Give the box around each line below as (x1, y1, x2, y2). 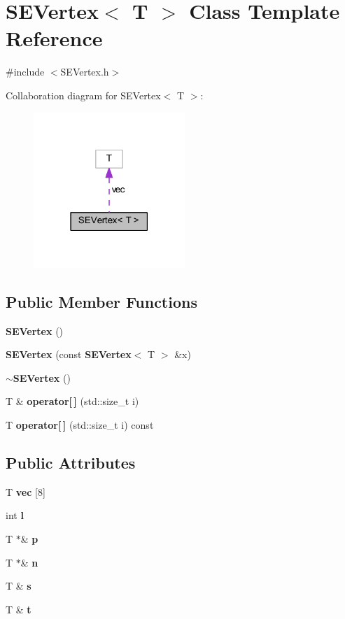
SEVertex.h (60, 64, 109, 79)
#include (6, 64, 45, 79)
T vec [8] (6, 484, 45, 499)
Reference (6, 24, 103, 52)
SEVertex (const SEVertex (6, 347, 132, 362)
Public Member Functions (6, 290, 197, 312)
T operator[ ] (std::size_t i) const (6, 418, 154, 432)
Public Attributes (6, 452, 136, 474)
